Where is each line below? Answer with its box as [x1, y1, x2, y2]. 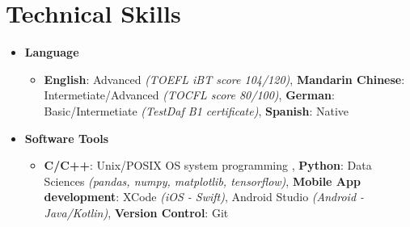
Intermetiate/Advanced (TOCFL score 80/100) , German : [44, 86, 335, 103]
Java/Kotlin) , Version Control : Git [44, 204, 229, 221]
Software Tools [24, 129, 109, 146]
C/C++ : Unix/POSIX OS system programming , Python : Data [44, 157, 372, 174]
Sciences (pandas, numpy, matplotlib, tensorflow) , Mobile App [44, 172, 361, 189]
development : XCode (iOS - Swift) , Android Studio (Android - [44, 188, 365, 205]
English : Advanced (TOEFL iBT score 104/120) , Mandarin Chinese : [44, 70, 405, 87]
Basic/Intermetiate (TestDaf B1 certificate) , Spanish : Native [44, 102, 349, 119]
